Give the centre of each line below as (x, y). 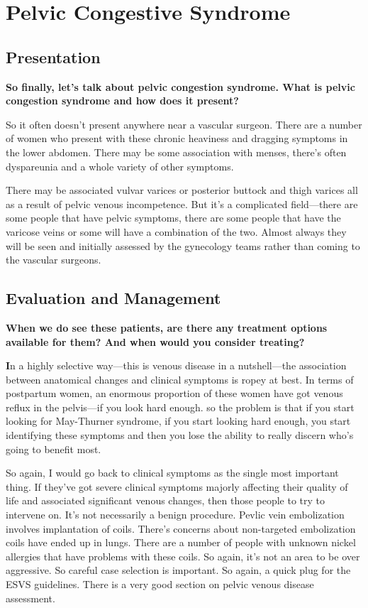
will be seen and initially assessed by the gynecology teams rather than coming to (183, 245)
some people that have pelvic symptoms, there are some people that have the (173, 218)
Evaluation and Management (113, 298)
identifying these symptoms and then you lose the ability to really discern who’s (180, 435)
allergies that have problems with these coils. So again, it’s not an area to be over (183, 556)
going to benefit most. (54, 449)
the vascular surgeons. (54, 260)
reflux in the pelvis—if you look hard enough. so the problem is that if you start (180, 407)
